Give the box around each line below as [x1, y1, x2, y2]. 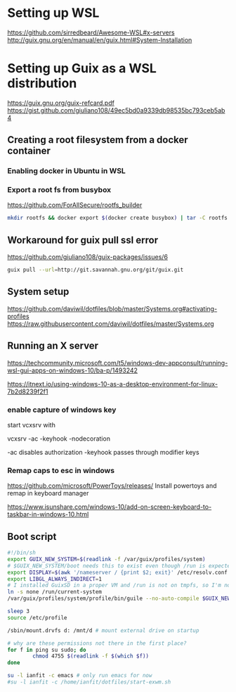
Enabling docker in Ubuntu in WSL [7, 166, 126, 176]
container [7, 145, 51, 157]
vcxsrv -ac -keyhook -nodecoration [7, 434, 111, 443]
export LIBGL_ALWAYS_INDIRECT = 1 [7, 575, 102, 582]
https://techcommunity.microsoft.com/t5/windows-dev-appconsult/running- [7, 358, 228, 367]
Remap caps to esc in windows [7, 465, 114, 475]
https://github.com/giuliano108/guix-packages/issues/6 [7, 253, 169, 261]
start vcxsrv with [7, 420, 56, 429]
